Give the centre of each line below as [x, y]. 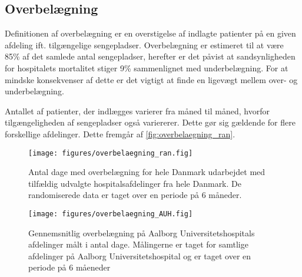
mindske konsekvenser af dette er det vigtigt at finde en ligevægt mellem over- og [151, 79]
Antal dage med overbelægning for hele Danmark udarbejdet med [147, 172]
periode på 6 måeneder [69, 267]
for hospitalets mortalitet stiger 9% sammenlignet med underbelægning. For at [147, 67]
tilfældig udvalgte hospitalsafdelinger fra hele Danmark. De [135, 183]
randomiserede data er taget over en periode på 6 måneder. [135, 195]
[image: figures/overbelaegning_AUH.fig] [111, 214]
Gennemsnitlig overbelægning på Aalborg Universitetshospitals [142, 233]
